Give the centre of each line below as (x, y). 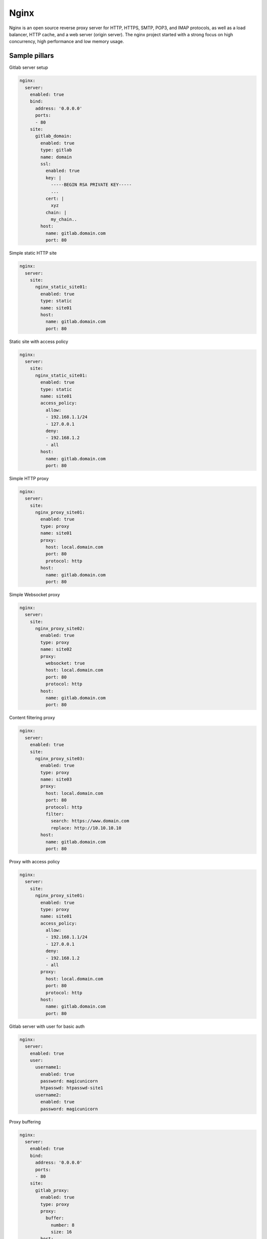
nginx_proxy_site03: (60, 759)
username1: (48, 1067)
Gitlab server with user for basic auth (47, 1026)
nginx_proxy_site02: (60, 629)
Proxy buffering (25, 1122)
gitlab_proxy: (52, 1190)
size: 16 (61, 1232)
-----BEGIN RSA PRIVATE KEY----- (91, 185)
